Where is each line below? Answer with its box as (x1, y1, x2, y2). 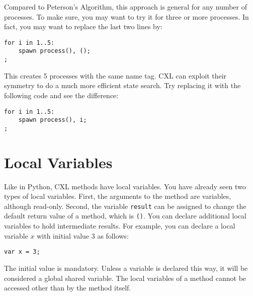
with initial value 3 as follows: (37, 230, 129, 241)
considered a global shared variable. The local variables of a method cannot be (4, 272, 246, 283)
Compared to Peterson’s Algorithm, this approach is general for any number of (4, 2, 247, 12)
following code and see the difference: (4, 90, 119, 100)
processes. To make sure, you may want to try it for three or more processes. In (4, 11, 249, 22)
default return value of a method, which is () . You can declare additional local (4, 210, 247, 221)
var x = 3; (4, 248, 40, 256)
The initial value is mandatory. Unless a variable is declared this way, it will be (4, 262, 248, 273)
